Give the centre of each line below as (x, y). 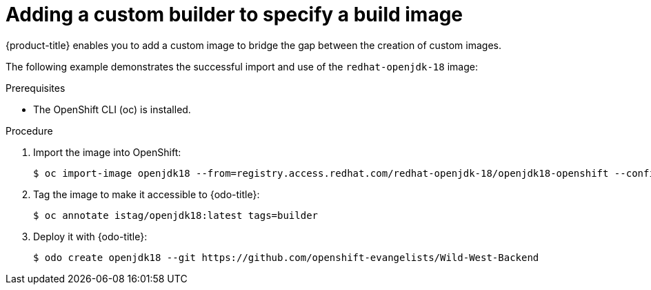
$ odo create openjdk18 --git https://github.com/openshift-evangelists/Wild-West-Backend (286, 257)
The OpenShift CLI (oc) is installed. (112, 109)
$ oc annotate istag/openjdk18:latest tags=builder (176, 215)
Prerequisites (36, 88)
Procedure (29, 130)
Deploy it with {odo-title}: (90, 236)
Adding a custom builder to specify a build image (234, 14)
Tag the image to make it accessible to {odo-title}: (147, 194)
